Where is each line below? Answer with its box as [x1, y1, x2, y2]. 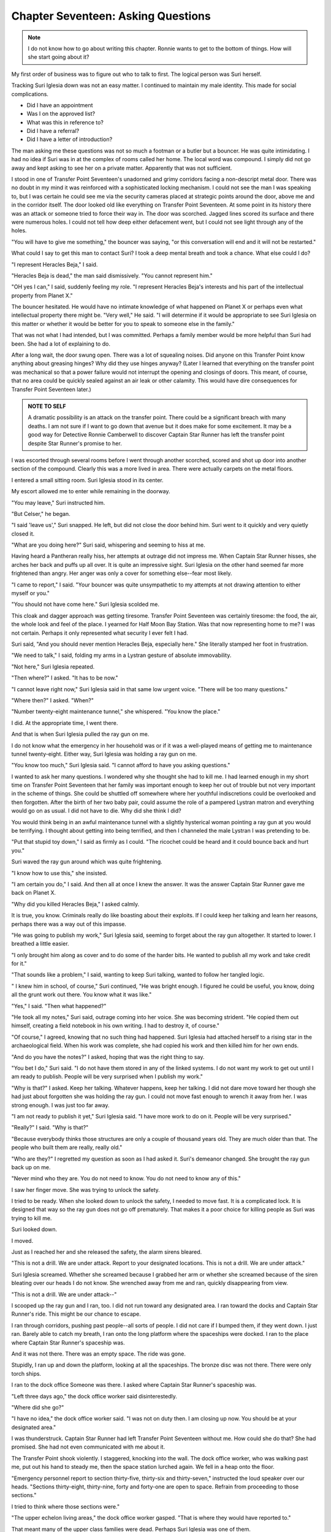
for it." [11, 960, 27, 968]
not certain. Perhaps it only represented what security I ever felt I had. [11, 629, 188, 637]
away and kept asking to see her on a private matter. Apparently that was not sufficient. [11, 164, 232, 172]
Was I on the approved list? [26, 110, 95, 118]
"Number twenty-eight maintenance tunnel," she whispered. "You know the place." [11, 708, 221, 715]
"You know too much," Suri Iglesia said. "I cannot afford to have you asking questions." [11, 762, 230, 769]
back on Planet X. [11, 889, 56, 897]
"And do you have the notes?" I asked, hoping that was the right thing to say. [11, 1053, 205, 1060]
